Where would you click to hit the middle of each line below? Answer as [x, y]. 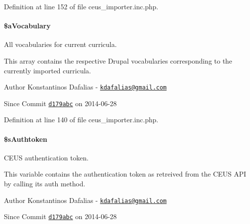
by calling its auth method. [45, 184]
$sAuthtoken [26, 139]
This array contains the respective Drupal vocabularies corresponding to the [118, 60]
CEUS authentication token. [46, 157]
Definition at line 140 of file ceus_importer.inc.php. [81, 120]
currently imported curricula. [47, 70]
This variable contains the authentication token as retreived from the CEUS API [125, 174]
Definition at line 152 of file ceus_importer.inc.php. [81, 6]
